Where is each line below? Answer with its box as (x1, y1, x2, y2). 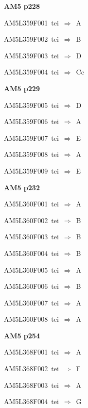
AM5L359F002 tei (4, 34, 59, 44)
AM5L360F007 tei (4, 297, 59, 307)
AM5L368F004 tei (4, 396, 59, 407)
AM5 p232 (4, 182, 40, 192)
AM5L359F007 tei (4, 132, 59, 143)
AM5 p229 (4, 83, 40, 93)
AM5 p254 (4, 330, 40, 340)
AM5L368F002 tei (4, 363, 59, 374)
